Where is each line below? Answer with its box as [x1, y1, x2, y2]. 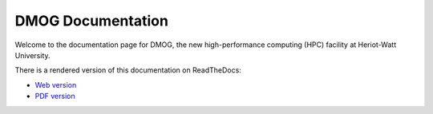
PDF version [34, 92, 75, 101]
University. [14, 50, 51, 60]
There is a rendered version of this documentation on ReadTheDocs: [14, 65, 242, 75]
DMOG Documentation [14, 12, 168, 29]
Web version [34, 80, 77, 89]
